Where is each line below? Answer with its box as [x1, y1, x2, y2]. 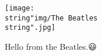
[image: [5, 4, 35, 12]
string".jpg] [5, 23, 55, 32]
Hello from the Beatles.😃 [5, 40, 97, 52]
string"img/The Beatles [5, 13, 98, 22]
